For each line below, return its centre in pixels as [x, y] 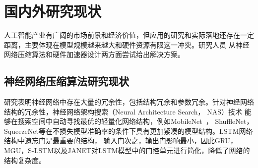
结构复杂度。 [25, 160]
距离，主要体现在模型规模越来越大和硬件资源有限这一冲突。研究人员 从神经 [127, 44]
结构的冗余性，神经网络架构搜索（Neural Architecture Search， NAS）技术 [123, 111]
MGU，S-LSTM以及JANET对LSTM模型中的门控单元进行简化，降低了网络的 [127, 150]
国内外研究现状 [53, 11]
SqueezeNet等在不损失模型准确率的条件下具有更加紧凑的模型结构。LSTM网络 [129, 131]
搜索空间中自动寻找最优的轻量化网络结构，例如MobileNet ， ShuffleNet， [135, 121]
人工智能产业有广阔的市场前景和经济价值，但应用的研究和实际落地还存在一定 [129, 35]
